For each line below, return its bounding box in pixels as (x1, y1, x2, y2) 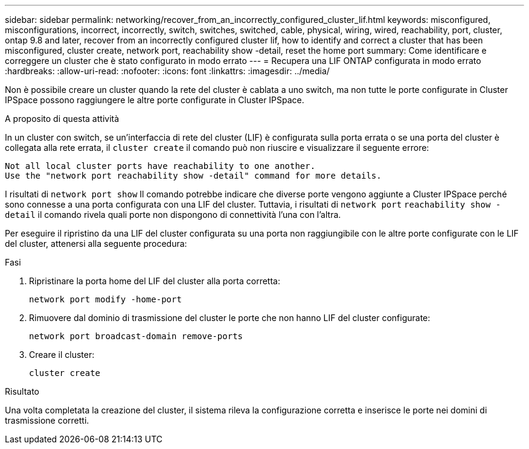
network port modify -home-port (29, 295, 182, 304)
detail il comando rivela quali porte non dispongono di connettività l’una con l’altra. (5, 209, 341, 220)
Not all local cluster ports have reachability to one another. (5, 161, 316, 171)
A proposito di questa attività (5, 113, 120, 124)
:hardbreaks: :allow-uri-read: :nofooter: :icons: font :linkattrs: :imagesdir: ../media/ (5, 66, 330, 76)
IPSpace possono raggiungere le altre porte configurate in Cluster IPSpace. (5, 95, 304, 105)
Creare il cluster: (29, 349, 95, 360)
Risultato (5, 386, 40, 396)
